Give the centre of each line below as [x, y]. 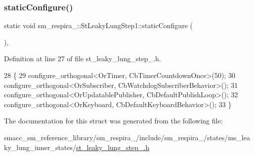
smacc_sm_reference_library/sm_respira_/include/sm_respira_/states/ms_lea [127, 137]
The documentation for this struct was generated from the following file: [113, 121]
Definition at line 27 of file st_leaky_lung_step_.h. [83, 58]
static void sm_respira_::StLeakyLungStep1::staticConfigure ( [98, 25]
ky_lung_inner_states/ [40, 147]
